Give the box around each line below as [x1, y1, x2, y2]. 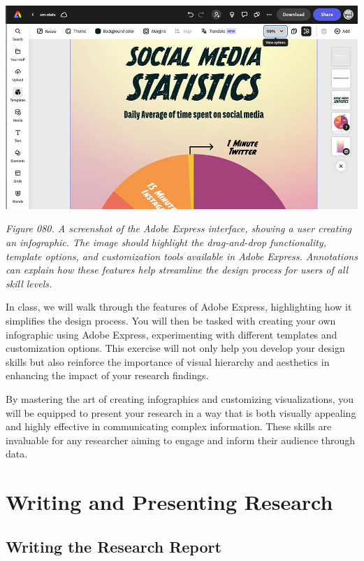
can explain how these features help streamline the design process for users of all [6, 262, 349, 277]
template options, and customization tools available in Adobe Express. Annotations [6, 248, 358, 263]
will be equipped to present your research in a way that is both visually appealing [6, 405, 356, 420]
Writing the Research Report [6, 535, 221, 557]
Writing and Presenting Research [6, 488, 333, 516]
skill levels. [6, 276, 52, 290]
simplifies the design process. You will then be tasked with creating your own [6, 313, 336, 327]
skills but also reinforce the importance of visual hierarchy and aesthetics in [6, 354, 330, 369]
